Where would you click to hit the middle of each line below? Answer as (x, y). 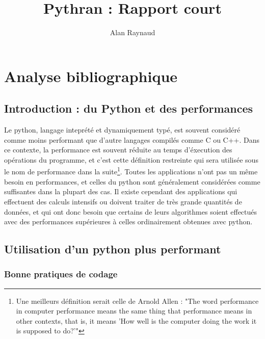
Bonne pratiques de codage (61, 274)
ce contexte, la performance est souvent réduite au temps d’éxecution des (118, 150)
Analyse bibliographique (91, 76)
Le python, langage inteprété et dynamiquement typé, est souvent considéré (122, 130)
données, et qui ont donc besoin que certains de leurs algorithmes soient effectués (131, 211)
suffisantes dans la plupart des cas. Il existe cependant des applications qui (121, 191)
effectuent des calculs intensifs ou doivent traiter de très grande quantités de (123, 201)
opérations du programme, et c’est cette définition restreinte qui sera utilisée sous (131, 159)
